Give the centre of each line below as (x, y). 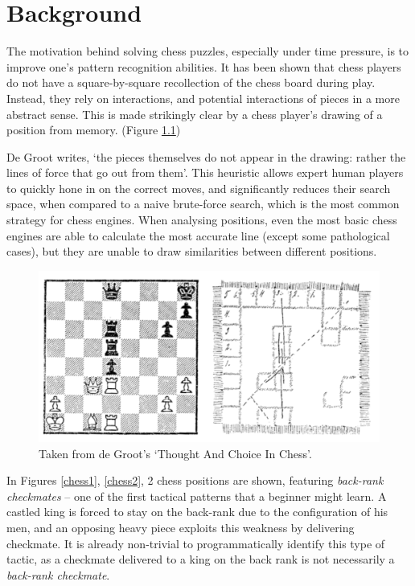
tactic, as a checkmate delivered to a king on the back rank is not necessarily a (201, 559)
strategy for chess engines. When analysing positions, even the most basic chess (202, 220)
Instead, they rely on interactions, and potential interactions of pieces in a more (203, 98)
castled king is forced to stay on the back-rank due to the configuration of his (197, 512)
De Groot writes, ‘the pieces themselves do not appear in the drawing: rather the (206, 156)
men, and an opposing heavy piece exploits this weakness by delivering (181, 528)
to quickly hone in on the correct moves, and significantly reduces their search (199, 188)
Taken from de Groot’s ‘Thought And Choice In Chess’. (175, 453)
